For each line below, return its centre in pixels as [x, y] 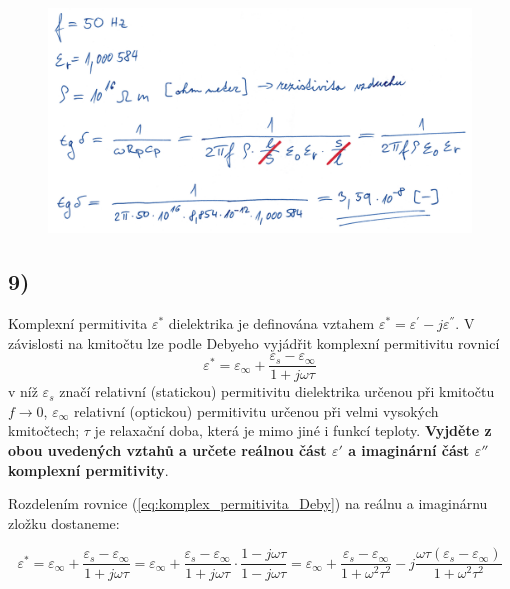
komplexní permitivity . [88, 469]
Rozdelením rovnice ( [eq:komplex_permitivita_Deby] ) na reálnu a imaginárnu [248, 503]
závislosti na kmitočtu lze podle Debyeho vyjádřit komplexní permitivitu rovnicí [254, 342]
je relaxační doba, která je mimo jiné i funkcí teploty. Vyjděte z [293, 430]
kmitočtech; [44, 430]
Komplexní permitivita [78, 323]
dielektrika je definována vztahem [271, 323]
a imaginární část [409, 450]
